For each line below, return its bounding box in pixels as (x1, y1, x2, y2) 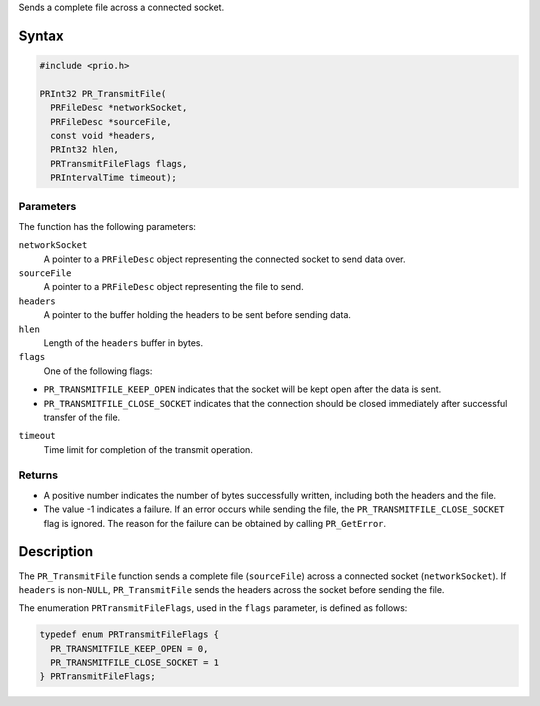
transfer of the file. (43, 411, 121, 423)
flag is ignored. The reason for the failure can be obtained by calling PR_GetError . (43, 517, 387, 529)
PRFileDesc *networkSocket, (50, 102, 188, 114)
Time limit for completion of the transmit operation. (43, 443, 254, 455)
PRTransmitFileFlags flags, (50, 158, 188, 169)
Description (18, 543, 94, 560)
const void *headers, (50, 130, 157, 141)
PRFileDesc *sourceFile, (50, 116, 172, 127)
